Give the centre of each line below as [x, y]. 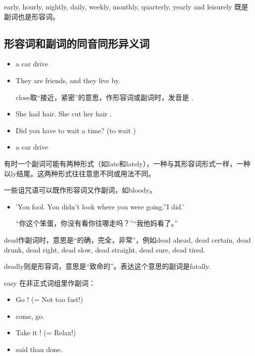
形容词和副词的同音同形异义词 [77, 43]
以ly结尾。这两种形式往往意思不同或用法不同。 [80, 173]
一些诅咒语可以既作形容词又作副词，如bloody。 [80, 190]
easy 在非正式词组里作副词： [50, 282]
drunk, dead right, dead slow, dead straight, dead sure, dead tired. [105, 249]
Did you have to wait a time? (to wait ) [76, 130]
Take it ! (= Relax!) [46, 332]
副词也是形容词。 [32, 16]
